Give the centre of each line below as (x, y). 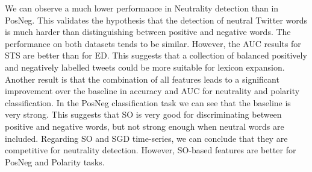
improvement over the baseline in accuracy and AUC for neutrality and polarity (152, 91)
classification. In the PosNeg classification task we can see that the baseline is (148, 102)
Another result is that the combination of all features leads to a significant (142, 79)
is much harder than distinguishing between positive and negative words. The (148, 32)
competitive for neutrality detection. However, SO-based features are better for (151, 150)
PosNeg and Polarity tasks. (55, 161)
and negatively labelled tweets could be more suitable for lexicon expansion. (145, 67)
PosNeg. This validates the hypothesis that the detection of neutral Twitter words (156, 20)
